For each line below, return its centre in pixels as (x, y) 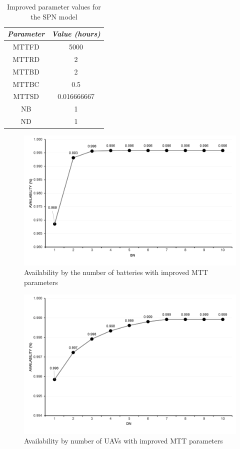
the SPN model (54, 16)
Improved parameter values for (54, 6)
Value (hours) (76, 34)
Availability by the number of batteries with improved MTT (116, 272)
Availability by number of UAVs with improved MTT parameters (123, 441)
